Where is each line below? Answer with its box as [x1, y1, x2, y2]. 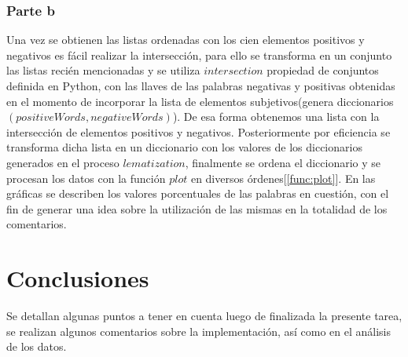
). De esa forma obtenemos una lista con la [172, 108, 380, 125]
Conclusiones [6, 262, 149, 294]
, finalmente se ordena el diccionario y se [185, 154, 381, 170]
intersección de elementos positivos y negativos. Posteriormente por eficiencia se [6, 123, 391, 140]
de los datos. [6, 338, 67, 355]
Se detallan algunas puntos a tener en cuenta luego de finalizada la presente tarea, [6, 308, 402, 324]
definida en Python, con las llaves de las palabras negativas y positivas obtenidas [6, 78, 395, 93]
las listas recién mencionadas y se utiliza [6, 62, 200, 78]
